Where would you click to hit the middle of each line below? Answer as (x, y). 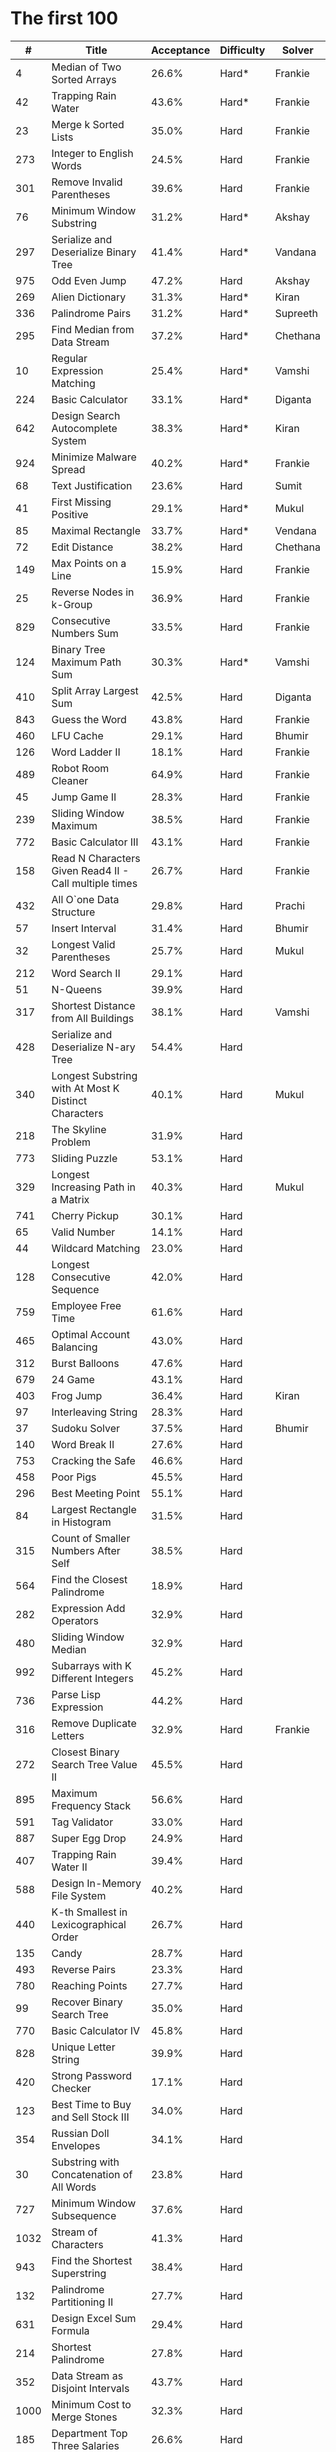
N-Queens (77, 989)
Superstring (79, 2273)
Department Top (89, 2433)
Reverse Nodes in (93, 592)
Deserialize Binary (94, 252)
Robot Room (80, 768)
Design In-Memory (96, 1883)
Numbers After (86, 1550)
